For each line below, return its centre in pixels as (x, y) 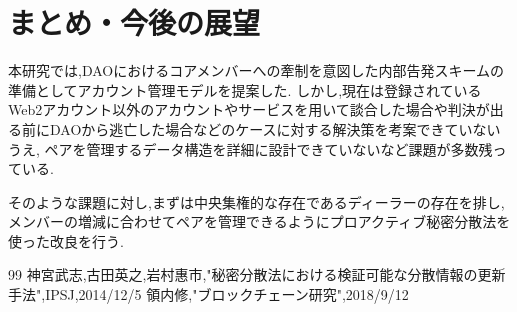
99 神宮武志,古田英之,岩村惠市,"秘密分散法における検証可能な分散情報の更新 (257, 274)
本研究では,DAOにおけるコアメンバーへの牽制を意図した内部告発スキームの (256, 70)
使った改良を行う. (66, 240)
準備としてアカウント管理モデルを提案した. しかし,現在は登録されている (245, 89)
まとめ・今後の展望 (134, 22)
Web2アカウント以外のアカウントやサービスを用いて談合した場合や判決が (249, 109)
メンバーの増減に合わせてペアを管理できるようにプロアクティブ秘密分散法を (259, 221)
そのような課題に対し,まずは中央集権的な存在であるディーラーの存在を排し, (256, 201)
